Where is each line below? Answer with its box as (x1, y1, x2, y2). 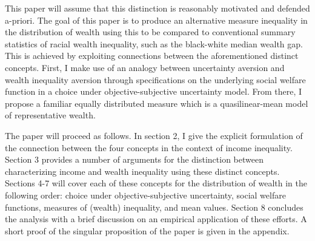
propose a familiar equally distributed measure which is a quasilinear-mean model (5, 97, 308, 109)
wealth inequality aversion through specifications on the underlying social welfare (5, 73, 306, 86)
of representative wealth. (5, 109, 96, 121)
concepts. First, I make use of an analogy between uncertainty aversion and (5, 61, 285, 73)
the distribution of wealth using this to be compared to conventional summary (5, 25, 296, 38)
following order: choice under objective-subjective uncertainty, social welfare (5, 188, 286, 201)
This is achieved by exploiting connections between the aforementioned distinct (5, 49, 299, 62)
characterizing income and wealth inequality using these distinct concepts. (5, 165, 280, 177)
